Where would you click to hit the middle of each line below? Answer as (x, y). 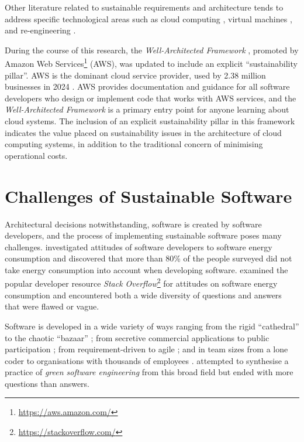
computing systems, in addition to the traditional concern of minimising (134, 144)
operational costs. (36, 155)
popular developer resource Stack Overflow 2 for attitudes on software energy (141, 283)
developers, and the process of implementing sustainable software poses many (143, 235)
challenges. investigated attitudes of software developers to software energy (139, 246)
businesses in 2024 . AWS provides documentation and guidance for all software (147, 86)
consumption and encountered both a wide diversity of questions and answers (143, 295)
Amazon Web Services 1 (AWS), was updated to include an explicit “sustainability (151, 63)
